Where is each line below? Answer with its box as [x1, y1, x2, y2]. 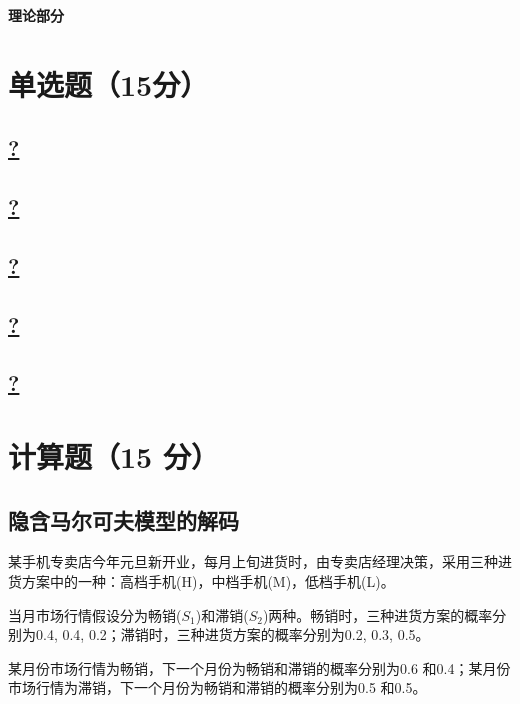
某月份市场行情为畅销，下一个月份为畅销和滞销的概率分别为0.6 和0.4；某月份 [8, 657, 511, 678]
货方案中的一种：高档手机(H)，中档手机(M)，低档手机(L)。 [8, 571, 395, 592]
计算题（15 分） [8, 436, 219, 477]
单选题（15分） [8, 63, 209, 104]
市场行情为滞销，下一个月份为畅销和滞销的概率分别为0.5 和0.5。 [8, 677, 427, 698]
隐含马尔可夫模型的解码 [8, 504, 239, 535]
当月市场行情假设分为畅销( [8, 604, 182, 625]
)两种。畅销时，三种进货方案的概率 [262, 604, 493, 625]
